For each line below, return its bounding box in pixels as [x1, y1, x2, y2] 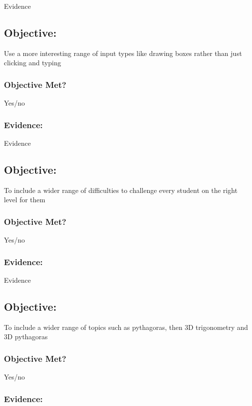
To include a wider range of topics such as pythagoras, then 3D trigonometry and [4, 322, 248, 332]
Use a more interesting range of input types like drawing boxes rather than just [4, 48, 242, 58]
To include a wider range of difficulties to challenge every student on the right [4, 185, 238, 195]
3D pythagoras [4, 331, 48, 342]
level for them [4, 194, 46, 205]
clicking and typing [4, 57, 61, 68]
